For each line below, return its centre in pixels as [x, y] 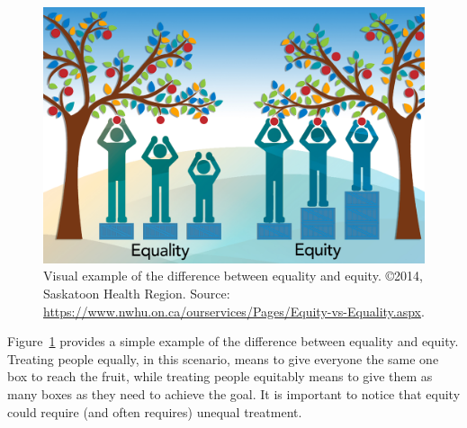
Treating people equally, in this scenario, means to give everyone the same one [223, 358]
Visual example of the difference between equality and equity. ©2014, [233, 276]
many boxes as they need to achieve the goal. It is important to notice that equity [234, 394]
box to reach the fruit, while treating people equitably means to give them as [220, 376]
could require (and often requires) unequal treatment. [155, 411]
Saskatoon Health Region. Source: [137, 294]
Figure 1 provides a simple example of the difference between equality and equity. [233, 341]
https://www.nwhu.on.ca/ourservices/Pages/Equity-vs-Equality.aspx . [234, 311]
